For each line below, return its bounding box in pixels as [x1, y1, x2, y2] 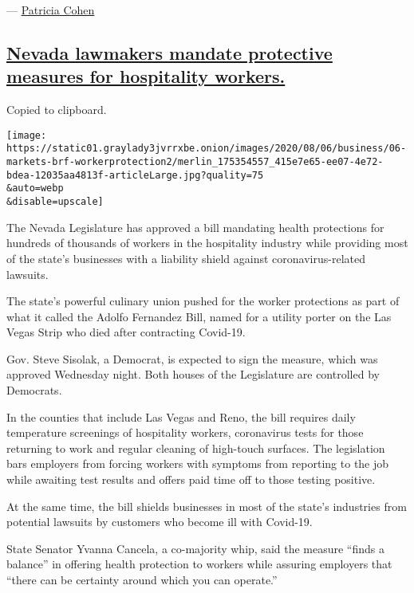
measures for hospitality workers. [6, 64, 286, 88]
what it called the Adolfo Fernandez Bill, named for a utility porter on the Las [6, 308, 392, 324]
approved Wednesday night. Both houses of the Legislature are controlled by [6, 366, 380, 383]
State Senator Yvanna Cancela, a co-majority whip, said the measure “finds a [6, 540, 385, 556]
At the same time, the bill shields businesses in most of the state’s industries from [6, 497, 407, 514]
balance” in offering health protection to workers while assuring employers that [6, 556, 392, 572]
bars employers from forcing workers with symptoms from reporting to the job [6, 455, 389, 472]
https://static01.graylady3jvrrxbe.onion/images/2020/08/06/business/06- [6, 143, 407, 155]
